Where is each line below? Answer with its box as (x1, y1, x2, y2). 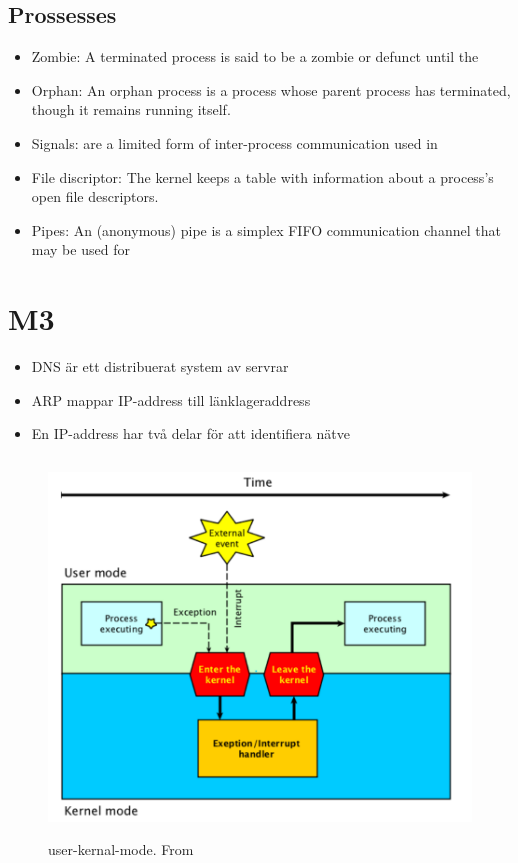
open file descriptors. (31, 186, 159, 207)
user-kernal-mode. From (48, 839, 194, 860)
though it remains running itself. (31, 99, 231, 120)
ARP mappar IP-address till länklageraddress (31, 389, 311, 410)
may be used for (31, 239, 130, 260)
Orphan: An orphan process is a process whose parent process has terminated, (31, 79, 511, 100)
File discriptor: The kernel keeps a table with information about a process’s (31, 166, 494, 187)
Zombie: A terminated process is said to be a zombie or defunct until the (31, 46, 479, 67)
